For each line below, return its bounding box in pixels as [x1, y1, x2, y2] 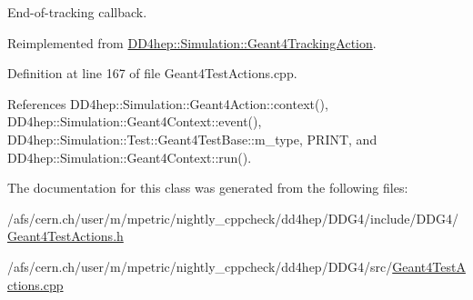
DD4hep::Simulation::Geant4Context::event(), [7, 112, 262, 131]
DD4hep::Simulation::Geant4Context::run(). [7, 147, 252, 166]
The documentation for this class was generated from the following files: [7, 178, 408, 197]
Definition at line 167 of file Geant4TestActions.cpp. [7, 64, 297, 83]
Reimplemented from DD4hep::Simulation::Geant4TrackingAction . [7, 33, 377, 52]
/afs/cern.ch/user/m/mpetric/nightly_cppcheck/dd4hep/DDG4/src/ [7, 256, 393, 275]
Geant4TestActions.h [7, 226, 124, 245]
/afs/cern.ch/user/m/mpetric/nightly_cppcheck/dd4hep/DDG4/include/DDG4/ [7, 208, 458, 227]
